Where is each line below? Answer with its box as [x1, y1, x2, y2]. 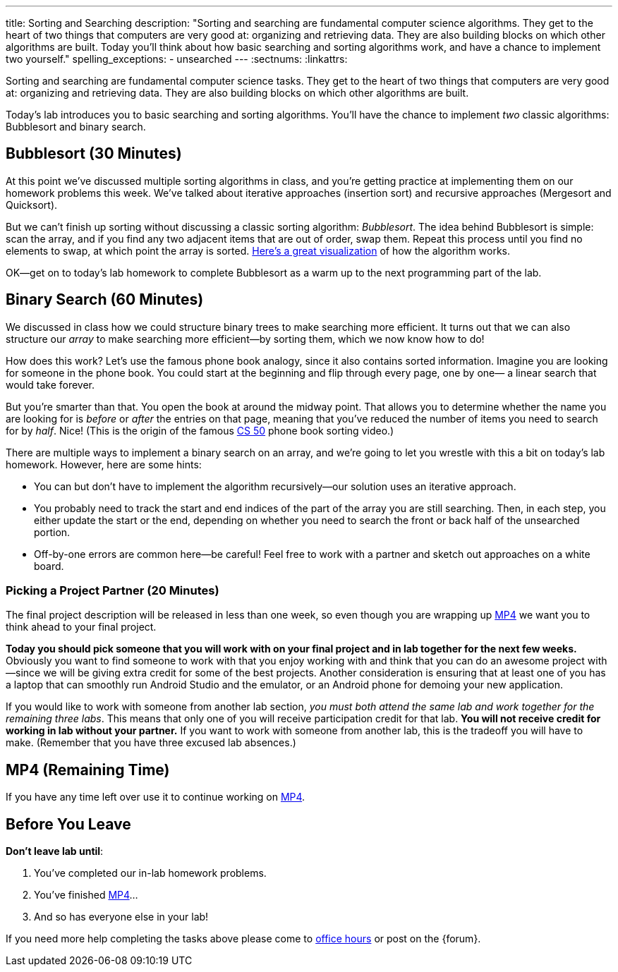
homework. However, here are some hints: [6, 458, 202, 470]
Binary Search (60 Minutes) [6, 291, 204, 309]
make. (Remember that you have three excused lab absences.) [6, 736, 296, 749]
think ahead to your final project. [6, 621, 157, 633]
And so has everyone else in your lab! [34, 911, 209, 923]
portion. [34, 526, 71, 538]
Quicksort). [6, 198, 58, 211]
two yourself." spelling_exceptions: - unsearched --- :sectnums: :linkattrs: [6, 53, 348, 65]
